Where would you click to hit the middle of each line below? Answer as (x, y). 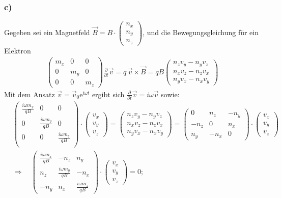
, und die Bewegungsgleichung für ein (201, 32)
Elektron (18, 50)
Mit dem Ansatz (30, 94)
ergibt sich (108, 94)
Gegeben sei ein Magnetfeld (47, 32)
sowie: (170, 94)
